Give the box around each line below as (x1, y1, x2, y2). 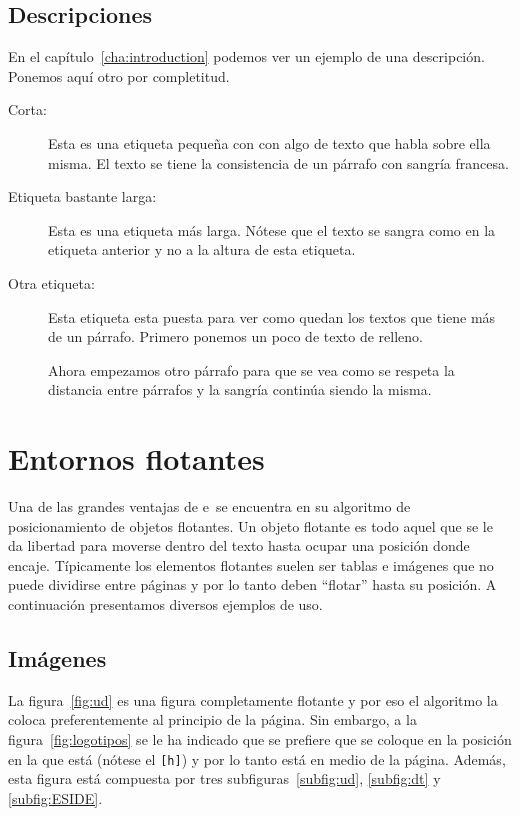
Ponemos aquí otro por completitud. (8, 65, 230, 86)
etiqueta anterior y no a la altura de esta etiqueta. (48, 239, 356, 260)
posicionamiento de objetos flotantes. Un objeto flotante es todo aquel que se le (8, 515, 493, 536)
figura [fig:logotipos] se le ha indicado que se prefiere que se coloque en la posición (8, 729, 512, 749)
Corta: (8, 99, 47, 120)
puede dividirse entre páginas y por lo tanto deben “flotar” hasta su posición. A (8, 574, 497, 595)
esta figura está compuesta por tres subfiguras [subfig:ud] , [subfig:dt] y (8, 768, 441, 789)
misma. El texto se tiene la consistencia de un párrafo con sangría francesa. (48, 152, 509, 173)
